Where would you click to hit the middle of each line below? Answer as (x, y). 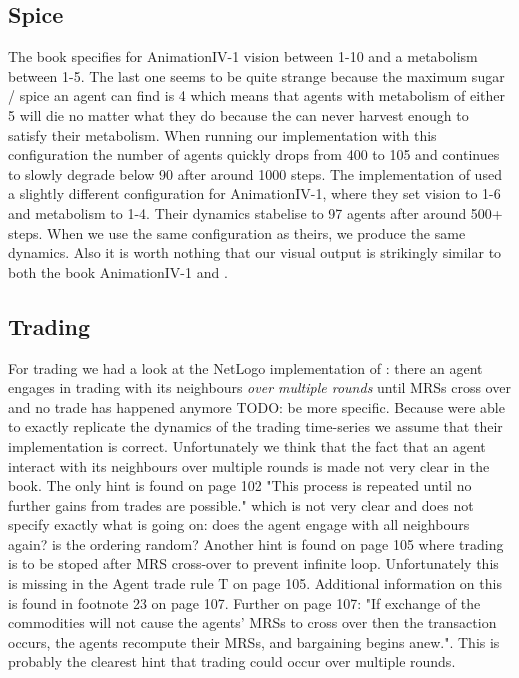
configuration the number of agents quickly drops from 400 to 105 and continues (254, 154)
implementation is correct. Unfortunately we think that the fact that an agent (247, 445)
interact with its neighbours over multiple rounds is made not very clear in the (249, 465)
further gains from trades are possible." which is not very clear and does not (241, 504)
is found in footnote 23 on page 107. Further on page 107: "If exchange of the (244, 602)
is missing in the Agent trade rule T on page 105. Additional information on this (255, 583)
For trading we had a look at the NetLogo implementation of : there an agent (245, 367)
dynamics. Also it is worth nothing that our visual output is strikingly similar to (255, 252)
